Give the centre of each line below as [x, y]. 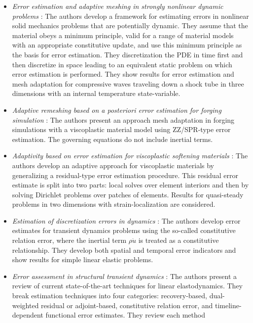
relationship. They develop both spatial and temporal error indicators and [124, 250]
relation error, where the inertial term [69, 240]
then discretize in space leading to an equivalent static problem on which [122, 64]
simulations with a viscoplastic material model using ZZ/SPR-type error [121, 129]
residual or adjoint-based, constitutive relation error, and [127, 305]
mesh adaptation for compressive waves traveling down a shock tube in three [128, 83]
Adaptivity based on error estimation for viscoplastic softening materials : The [130, 156]
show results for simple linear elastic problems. [83, 259]
